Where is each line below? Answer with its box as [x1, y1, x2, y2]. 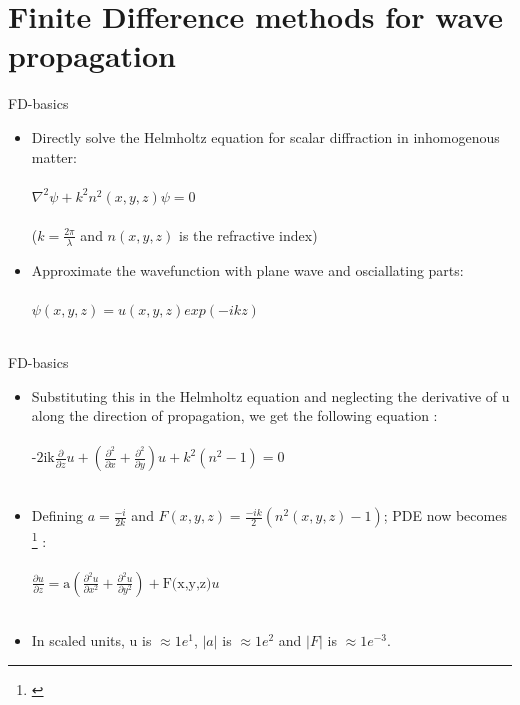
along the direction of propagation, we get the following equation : [31, 405, 438, 426]
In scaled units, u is [31, 630, 152, 651]
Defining [31, 505, 83, 526]
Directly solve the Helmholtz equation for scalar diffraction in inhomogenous [31, 126, 500, 147]
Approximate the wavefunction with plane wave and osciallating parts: [31, 259, 464, 280]
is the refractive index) [179, 224, 318, 245]
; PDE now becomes [383, 505, 507, 526]
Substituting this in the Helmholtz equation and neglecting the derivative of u [31, 385, 510, 406]
